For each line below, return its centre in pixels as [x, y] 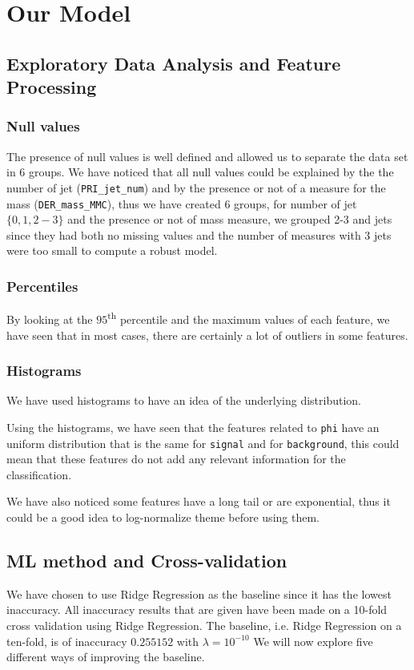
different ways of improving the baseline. [106, 657]
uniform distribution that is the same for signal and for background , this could [203, 443]
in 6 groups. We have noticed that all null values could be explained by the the [200, 172]
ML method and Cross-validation [147, 560]
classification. [39, 474]
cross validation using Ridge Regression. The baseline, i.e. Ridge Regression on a [204, 625]
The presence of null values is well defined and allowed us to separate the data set [207, 156]
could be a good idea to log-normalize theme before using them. [163, 517]
